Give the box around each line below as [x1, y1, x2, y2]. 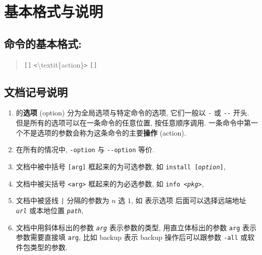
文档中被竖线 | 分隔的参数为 [16, 195, 110, 206]
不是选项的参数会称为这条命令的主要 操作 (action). [23, 127, 186, 138]
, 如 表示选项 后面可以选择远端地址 [131, 195, 246, 206]
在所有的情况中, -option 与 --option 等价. [16, 144, 154, 155]
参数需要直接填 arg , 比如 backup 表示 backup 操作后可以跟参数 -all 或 [16, 232, 248, 242]
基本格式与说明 [4, 1, 103, 22]
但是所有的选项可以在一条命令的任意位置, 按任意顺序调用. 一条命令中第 [16, 117, 251, 128]
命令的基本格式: [4, 35, 82, 51]
